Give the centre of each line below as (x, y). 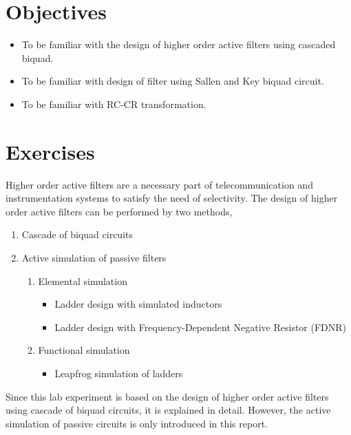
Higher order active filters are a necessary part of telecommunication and (159, 184)
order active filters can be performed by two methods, (119, 211)
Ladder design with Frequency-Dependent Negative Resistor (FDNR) (201, 327)
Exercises (50, 151)
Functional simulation (84, 350)
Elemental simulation (83, 280)
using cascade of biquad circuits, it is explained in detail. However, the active (168, 410)
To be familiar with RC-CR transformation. (114, 104)
